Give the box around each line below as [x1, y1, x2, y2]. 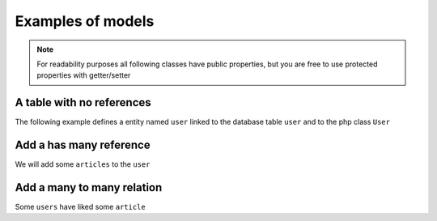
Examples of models [15, 12, 155, 30]
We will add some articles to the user [15, 159, 151, 169]
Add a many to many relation [15, 181, 163, 194]
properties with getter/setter [36, 70, 131, 80]
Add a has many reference [15, 138, 151, 152]
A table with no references [15, 96, 151, 109]
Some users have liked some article [15, 202, 146, 212]
